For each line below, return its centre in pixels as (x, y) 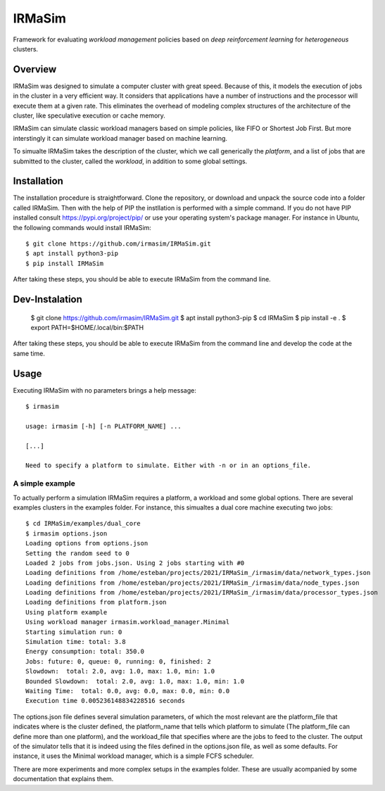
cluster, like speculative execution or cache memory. (89, 115)
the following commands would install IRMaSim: (82, 227)
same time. (29, 353)
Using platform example (67, 612)
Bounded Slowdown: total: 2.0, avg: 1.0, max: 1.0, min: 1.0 (135, 681)
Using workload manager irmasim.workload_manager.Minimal (128, 622)
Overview (35, 69)
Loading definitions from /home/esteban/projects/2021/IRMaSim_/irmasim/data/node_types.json (192, 583)
